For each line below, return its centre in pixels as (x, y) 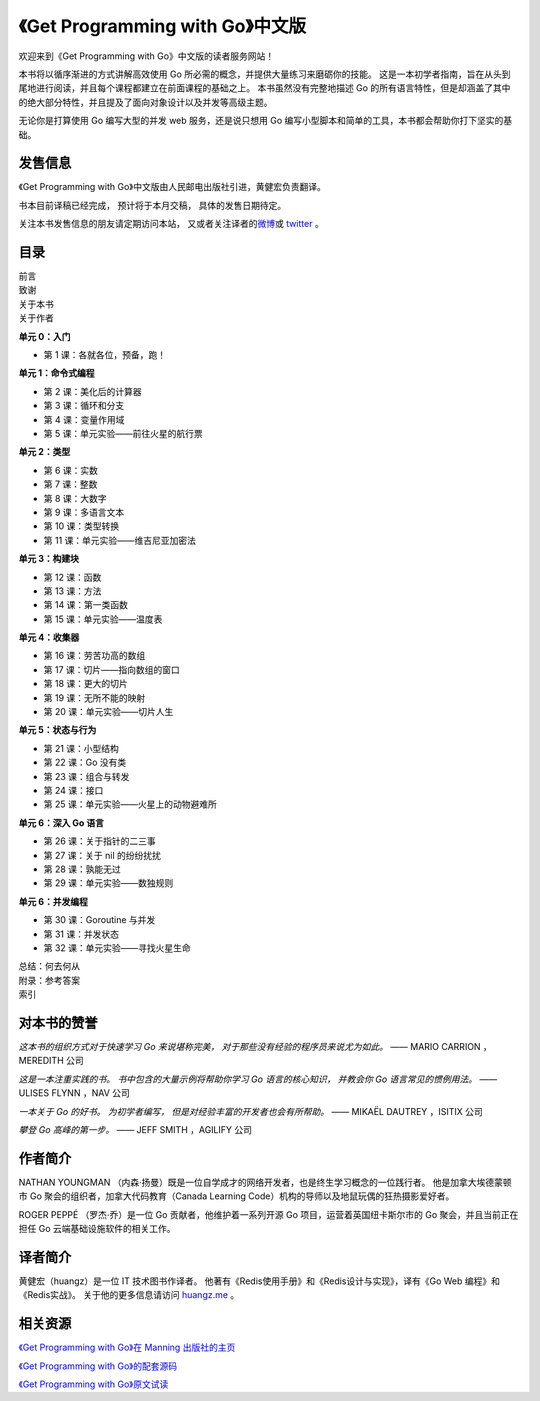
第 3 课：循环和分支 (84, 406)
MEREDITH (41, 1061)
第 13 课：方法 (72, 591)
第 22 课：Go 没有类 (85, 762)
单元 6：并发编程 (53, 901)
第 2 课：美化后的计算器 (92, 391)
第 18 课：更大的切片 (86, 684)
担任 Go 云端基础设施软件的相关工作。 (97, 1228)
